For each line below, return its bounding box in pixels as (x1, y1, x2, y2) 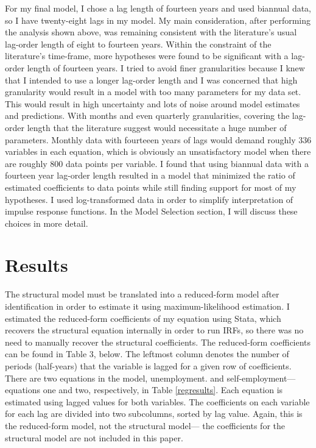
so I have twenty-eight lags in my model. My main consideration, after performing (5, 13, 311, 26)
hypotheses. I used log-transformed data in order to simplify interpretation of (5, 193, 293, 205)
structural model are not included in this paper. (5, 431, 183, 444)
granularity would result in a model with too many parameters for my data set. (5, 85, 301, 98)
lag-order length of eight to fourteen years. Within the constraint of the (5, 37, 272, 50)
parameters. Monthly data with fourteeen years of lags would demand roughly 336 (5, 133, 312, 146)
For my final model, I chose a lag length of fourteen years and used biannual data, (5, 2, 312, 14)
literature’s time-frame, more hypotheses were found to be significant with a (5, 49, 289, 62)
